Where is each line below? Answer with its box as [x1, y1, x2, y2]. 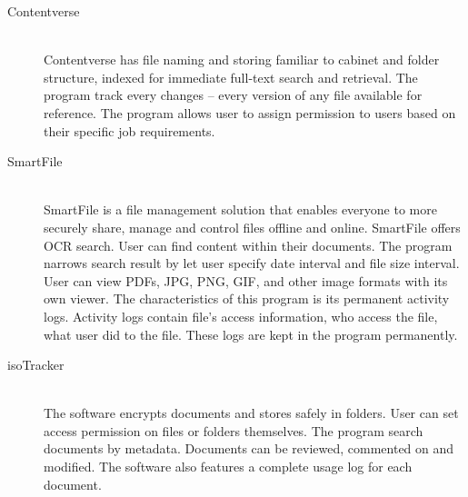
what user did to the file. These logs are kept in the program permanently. [44, 324, 458, 343]
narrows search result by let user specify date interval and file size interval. [44, 253, 460, 273]
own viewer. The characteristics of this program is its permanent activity [44, 289, 450, 308]
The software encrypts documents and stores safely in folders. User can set [44, 403, 459, 422]
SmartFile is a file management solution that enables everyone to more [44, 200, 437, 219]
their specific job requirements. [44, 121, 215, 140]
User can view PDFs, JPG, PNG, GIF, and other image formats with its [44, 271, 448, 290]
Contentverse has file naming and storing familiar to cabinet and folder [44, 50, 440, 69]
